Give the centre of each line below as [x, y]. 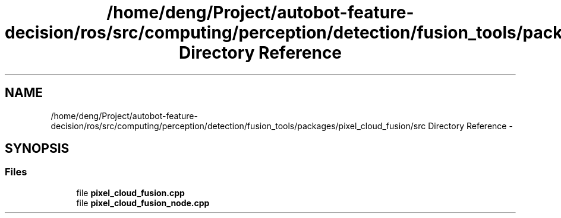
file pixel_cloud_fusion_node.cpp [143, 203]
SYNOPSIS [37, 149]
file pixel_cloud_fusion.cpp [130, 193]
